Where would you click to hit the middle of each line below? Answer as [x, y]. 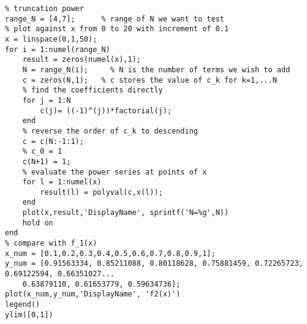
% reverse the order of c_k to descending [110, 131]
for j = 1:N [47, 100]
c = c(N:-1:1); [53, 141]
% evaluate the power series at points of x [115, 172]
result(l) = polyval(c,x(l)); [101, 192]
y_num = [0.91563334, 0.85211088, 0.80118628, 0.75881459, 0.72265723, [154, 264]
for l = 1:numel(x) [62, 182]
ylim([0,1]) [29, 315]
